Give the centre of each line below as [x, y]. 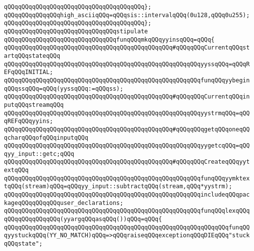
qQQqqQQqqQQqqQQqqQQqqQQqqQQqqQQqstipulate [76, 31]
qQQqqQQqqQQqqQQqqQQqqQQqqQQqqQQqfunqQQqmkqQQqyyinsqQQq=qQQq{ [109, 39]
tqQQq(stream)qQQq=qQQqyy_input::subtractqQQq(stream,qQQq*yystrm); [118, 187]
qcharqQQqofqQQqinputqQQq [46, 138]
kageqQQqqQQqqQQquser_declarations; [64, 203]
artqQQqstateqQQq [32, 56]
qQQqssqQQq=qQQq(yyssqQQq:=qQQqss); [64, 88]
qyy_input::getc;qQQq [39, 154]
